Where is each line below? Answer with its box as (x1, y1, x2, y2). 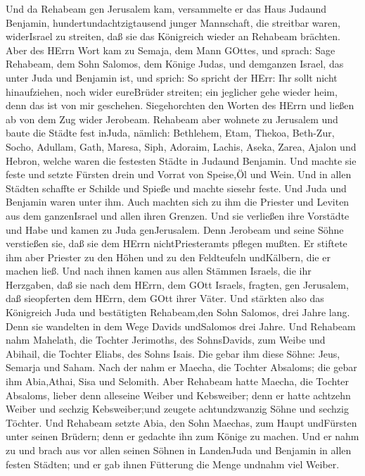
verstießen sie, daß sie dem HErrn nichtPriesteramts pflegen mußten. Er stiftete (6, 236, 347, 251)
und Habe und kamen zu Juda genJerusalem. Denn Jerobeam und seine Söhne (6, 222, 344, 237)
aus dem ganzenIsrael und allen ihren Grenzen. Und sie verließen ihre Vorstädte (6, 208, 350, 223)
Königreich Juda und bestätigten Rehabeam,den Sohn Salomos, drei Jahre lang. (6, 305, 350, 320)
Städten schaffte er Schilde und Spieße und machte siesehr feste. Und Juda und (6, 180, 347, 195)
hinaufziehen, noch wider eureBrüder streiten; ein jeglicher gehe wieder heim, (6, 84, 338, 99)
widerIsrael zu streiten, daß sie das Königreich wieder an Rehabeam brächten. (6, 29, 340, 44)
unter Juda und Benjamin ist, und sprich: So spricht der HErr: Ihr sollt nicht (6, 70, 338, 84)
